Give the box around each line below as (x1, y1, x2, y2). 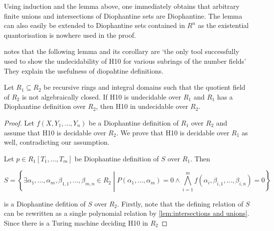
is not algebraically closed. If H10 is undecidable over (22, 91, 181, 102)
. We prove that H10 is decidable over (116, 127, 229, 137)
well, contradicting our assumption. (4, 137, 110, 147)
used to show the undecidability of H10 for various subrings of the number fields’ (4, 55, 246, 66)
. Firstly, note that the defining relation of (117, 198, 244, 208)
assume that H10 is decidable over (4, 127, 106, 137)
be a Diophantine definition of (89, 117, 179, 128)
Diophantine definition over (4, 101, 86, 111)
